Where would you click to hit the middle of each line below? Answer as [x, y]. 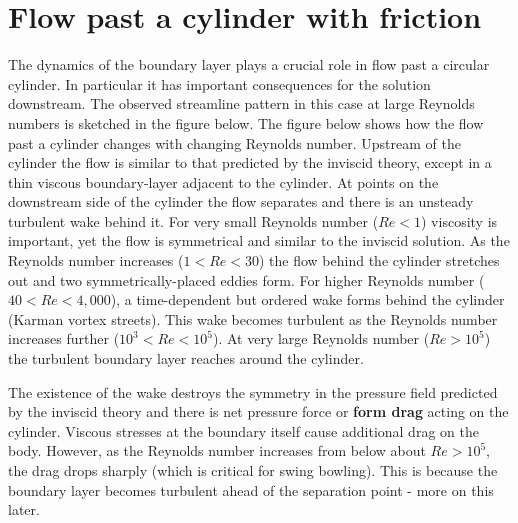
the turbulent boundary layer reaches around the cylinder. [186, 358]
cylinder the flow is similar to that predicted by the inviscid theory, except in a [250, 162]
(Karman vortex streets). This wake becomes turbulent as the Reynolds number [253, 318]
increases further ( [64, 338]
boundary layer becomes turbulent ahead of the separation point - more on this [251, 489]
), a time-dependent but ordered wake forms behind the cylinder [307, 299]
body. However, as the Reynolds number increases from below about [217, 450]
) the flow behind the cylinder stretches [379, 260]
